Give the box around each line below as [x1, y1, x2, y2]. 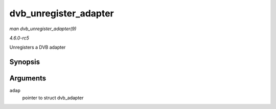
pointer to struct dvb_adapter [22, 95, 84, 101]
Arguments [9, 74, 47, 83]
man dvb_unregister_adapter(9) [9, 26, 77, 32]
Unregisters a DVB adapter [9, 44, 66, 51]
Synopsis [9, 58, 40, 67]
